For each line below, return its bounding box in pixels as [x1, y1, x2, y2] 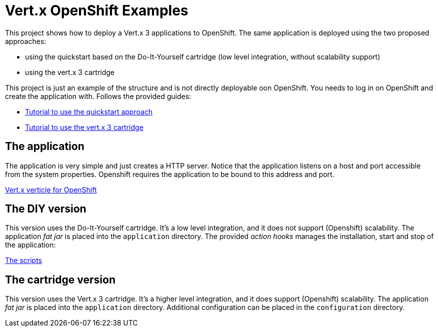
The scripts [5, 256, 42, 265]
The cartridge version [5, 273, 115, 286]
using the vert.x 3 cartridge [25, 67, 115, 76]
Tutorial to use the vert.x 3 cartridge [25, 122, 143, 131]
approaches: [5, 36, 46, 45]
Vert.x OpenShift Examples [5, 2, 188, 19]
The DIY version [5, 202, 86, 215]
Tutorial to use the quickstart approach [25, 107, 153, 116]
